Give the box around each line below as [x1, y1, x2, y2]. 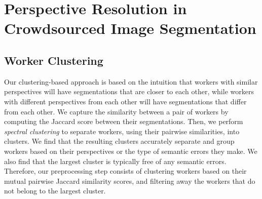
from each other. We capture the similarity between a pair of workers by [4, 106, 229, 116]
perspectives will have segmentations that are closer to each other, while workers [4, 86, 254, 97]
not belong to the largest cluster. [4, 185, 106, 196]
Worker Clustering [4, 52, 103, 68]
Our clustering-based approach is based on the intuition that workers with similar [4, 76, 258, 87]
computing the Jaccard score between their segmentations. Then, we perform [4, 116, 243, 127]
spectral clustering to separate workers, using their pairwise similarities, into [4, 126, 240, 136]
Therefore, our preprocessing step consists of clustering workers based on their [4, 166, 247, 176]
